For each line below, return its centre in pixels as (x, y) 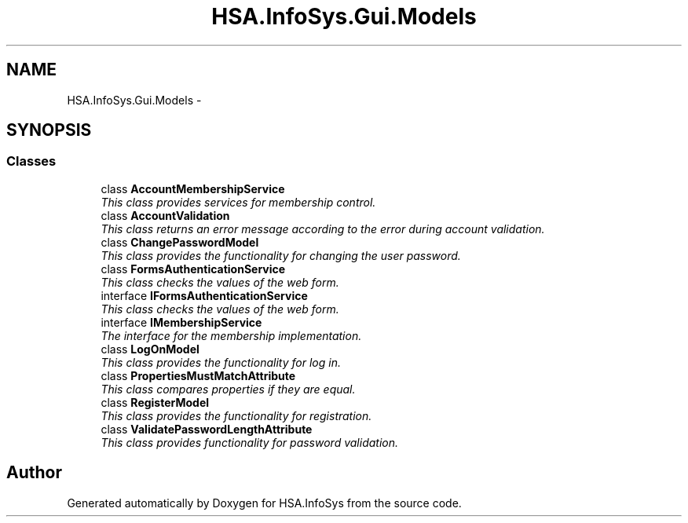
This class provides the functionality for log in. (221, 362)
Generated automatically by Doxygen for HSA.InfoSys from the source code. (264, 503)
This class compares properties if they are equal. (228, 389)
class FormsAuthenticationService (193, 269)
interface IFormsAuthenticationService (204, 295)
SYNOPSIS (49, 130)
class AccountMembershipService (193, 188)
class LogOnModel (150, 349)
